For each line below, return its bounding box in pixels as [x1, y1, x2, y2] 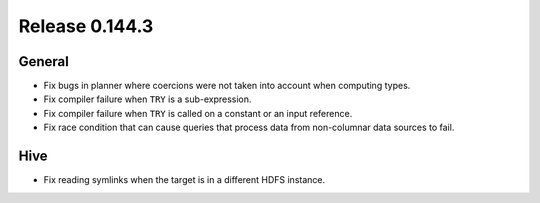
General [18, 53, 70, 70]
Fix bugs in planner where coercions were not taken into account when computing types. [43, 80, 411, 92]
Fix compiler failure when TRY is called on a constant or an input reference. [43, 107, 353, 119]
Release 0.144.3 [18, 15, 154, 37]
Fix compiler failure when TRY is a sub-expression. [43, 93, 252, 105]
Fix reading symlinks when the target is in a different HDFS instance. [43, 174, 326, 186]
